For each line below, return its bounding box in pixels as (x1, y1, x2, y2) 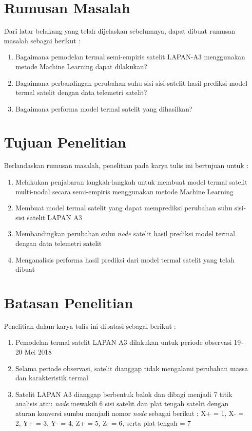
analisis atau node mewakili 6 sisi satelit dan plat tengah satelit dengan (15, 398, 229, 409)
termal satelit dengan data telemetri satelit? (15, 87, 147, 97)
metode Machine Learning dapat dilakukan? (15, 61, 147, 71)
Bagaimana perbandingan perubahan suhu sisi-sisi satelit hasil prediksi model (15, 77, 248, 88)
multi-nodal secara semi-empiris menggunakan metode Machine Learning (15, 186, 233, 196)
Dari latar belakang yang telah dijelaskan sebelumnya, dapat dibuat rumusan (4, 26, 235, 36)
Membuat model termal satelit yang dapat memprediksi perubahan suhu (15, 203, 233, 213)
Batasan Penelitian (4, 292, 134, 312)
